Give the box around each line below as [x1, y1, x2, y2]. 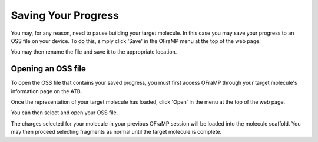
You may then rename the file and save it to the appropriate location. [11, 48, 177, 55]
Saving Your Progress [11, 9, 119, 22]
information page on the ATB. [11, 87, 82, 94]
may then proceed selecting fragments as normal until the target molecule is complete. [11, 128, 222, 136]
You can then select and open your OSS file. [11, 109, 118, 116]
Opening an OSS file [11, 64, 87, 74]
